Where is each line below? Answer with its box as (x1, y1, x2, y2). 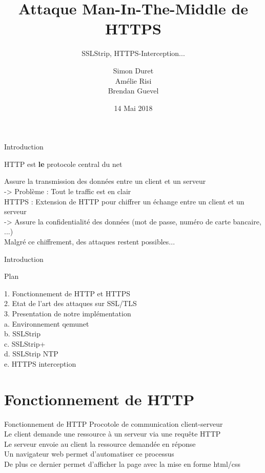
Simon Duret (113, 65, 154, 75)
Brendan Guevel (108, 85, 159, 96)
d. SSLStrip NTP (4, 348, 58, 359)
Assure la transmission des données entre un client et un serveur (4, 176, 206, 186)
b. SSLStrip (4, 328, 41, 339)
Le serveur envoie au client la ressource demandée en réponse (4, 438, 196, 449)
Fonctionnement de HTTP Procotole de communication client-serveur (4, 418, 223, 429)
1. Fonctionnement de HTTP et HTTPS (4, 288, 130, 298)
